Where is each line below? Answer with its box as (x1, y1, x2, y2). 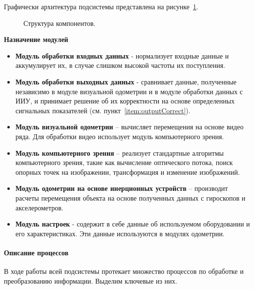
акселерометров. (15, 202, 63, 212)
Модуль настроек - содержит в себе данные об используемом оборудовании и (15, 219, 250, 229)
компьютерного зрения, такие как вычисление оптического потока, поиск (15, 157, 233, 167)
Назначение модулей (4, 34, 68, 44)
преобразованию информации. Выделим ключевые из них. (4, 275, 177, 286)
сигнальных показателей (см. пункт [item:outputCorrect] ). (15, 105, 190, 115)
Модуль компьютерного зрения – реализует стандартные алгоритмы (15, 147, 224, 158)
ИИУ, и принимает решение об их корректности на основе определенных (15, 96, 235, 106)
